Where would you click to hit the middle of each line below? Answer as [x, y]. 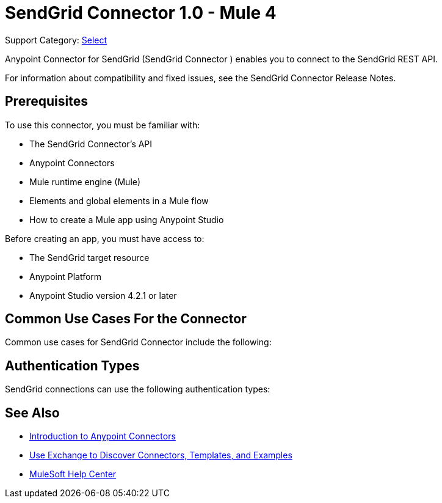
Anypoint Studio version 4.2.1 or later [103, 295]
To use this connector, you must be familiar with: [103, 125]
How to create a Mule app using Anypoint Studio [127, 219]
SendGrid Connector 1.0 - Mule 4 [141, 13]
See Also [32, 413]
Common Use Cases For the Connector [126, 319]
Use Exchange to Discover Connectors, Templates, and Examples [161, 455]
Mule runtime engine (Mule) [85, 182]
